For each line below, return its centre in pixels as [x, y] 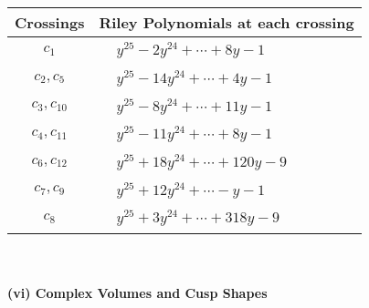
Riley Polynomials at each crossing [227, 22]
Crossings [50, 22]
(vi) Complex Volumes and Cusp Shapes [137, 292]
